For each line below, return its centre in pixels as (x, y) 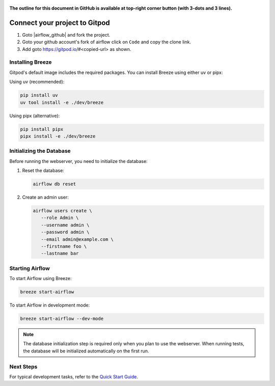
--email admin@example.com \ (77, 239)
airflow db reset (54, 184)
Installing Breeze (31, 62)
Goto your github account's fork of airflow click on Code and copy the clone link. (106, 42)
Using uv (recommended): (37, 82)
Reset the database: (43, 171)
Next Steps (23, 367)
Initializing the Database (40, 151)
